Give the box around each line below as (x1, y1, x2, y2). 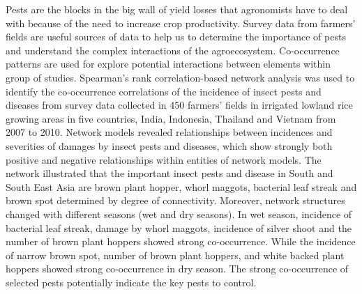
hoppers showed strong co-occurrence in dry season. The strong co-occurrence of (6, 261, 349, 276)
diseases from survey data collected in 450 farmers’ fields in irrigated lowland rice (6, 98, 353, 112)
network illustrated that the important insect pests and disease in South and (6, 166, 333, 180)
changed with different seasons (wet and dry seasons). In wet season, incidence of (6, 206, 352, 221)
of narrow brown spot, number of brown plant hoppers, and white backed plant (6, 247, 345, 262)
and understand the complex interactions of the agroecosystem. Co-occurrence (6, 42, 340, 57)
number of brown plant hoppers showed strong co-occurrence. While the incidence (6, 234, 356, 249)
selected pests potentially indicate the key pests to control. (6, 274, 257, 289)
